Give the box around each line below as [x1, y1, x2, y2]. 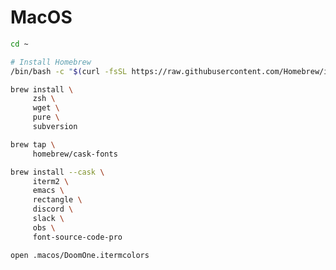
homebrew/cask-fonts [32, 149, 118, 159]
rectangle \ [32, 195, 83, 205]
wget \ [32, 103, 60, 113]
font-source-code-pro [32, 232, 123, 242]
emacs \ [32, 186, 65, 196]
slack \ [32, 214, 65, 224]
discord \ [32, 204, 74, 215]
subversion [32, 122, 78, 132]
